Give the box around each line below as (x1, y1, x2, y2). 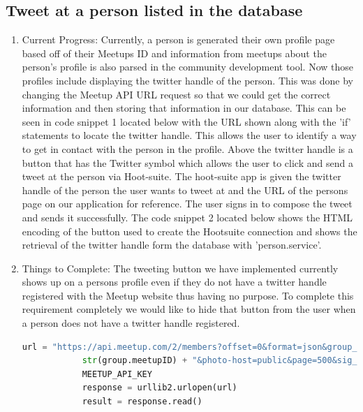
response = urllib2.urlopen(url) (82, 383, 237, 393)
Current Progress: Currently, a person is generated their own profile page (22, 32, 335, 47)
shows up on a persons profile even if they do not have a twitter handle (22, 274, 327, 289)
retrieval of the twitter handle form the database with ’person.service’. (22, 237, 322, 252)
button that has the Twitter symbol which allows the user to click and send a (22, 155, 353, 170)
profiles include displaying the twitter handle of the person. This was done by (22, 73, 353, 87)
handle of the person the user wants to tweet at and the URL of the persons (22, 182, 348, 197)
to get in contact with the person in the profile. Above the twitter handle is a (22, 141, 353, 156)
